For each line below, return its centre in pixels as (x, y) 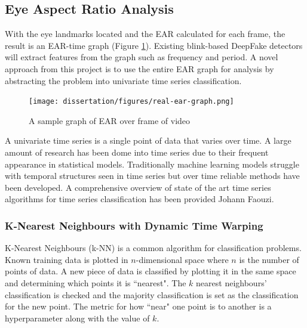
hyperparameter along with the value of (77, 318)
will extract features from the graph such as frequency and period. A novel (142, 57)
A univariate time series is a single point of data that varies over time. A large (148, 140)
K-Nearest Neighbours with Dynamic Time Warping (134, 225)
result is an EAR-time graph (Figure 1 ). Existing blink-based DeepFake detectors (154, 45)
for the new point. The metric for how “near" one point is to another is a (138, 306)
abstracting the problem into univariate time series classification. (123, 80)
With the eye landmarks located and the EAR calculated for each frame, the (145, 34)
